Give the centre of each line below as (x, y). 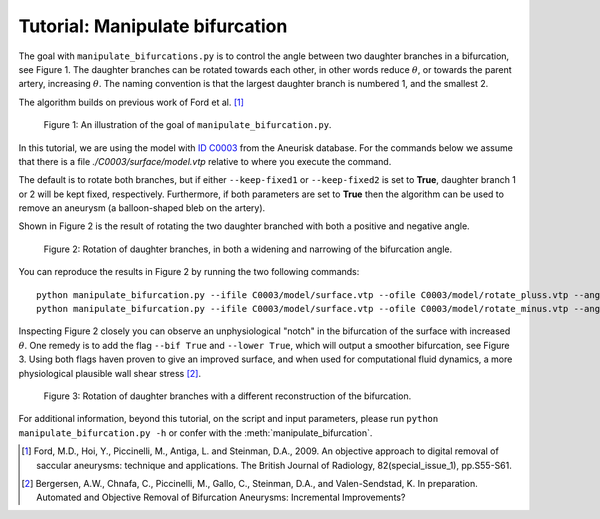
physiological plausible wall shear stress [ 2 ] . (110, 373)
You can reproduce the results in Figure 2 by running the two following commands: (189, 272)
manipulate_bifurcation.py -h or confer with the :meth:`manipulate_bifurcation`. (195, 432)
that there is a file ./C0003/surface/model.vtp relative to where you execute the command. (205, 161)
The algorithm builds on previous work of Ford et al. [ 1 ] (131, 102)
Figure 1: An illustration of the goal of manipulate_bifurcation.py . (187, 125)
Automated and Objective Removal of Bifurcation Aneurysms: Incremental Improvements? (221, 497)
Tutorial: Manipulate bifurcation (153, 26)
